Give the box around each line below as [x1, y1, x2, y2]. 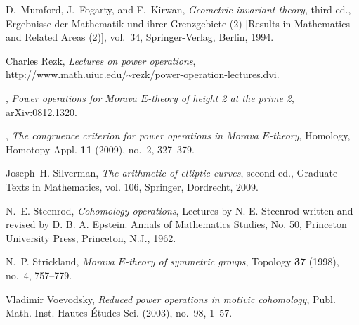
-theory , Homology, [269, 128, 351, 143]
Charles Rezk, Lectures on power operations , [6, 53, 196, 68]
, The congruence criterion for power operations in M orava [6, 128, 259, 143]
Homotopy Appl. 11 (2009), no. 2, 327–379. [6, 141, 195, 156]
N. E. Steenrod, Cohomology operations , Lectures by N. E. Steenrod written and [6, 203, 353, 217]
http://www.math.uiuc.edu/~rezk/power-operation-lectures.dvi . [6, 67, 280, 82]
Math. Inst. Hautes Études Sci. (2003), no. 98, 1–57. [6, 305, 233, 320]
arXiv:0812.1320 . [6, 104, 77, 119]
